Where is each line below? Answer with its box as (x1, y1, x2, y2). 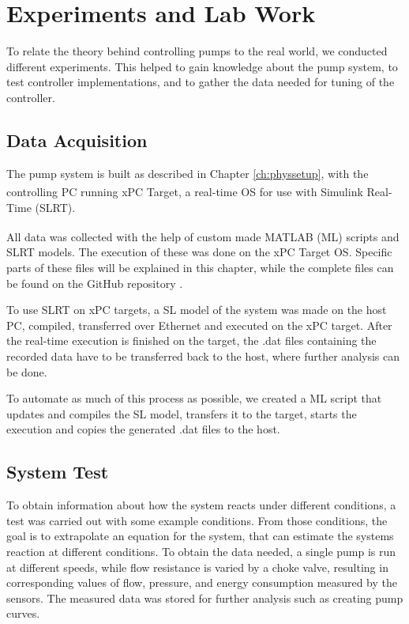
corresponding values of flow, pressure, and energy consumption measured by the (6, 574, 397, 591)
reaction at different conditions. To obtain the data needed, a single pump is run (6, 543, 396, 559)
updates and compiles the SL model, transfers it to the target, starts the (6, 405, 357, 422)
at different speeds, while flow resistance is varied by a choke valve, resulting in (6, 558, 388, 575)
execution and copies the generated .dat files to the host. (6, 421, 280, 437)
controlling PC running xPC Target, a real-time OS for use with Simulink (6, 183, 363, 199)
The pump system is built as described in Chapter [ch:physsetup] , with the (6, 165, 369, 181)
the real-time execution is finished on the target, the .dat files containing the (6, 332, 377, 349)
